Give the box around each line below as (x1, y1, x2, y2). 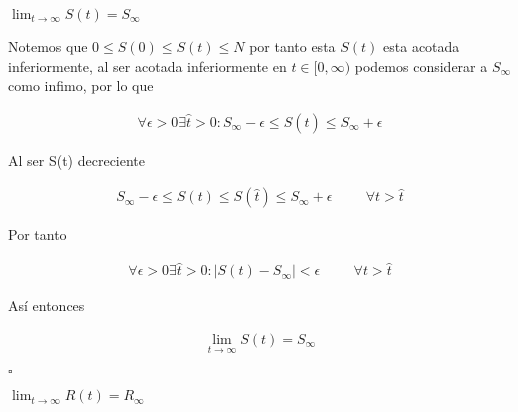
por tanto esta (249, 36, 336, 56)
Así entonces (8, 295, 85, 316)
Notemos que (8, 36, 88, 56)
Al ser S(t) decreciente (8, 149, 146, 170)
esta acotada (383, 36, 460, 56)
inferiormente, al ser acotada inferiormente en (8, 55, 287, 76)
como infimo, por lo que (8, 75, 154, 96)
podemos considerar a (354, 55, 488, 76)
